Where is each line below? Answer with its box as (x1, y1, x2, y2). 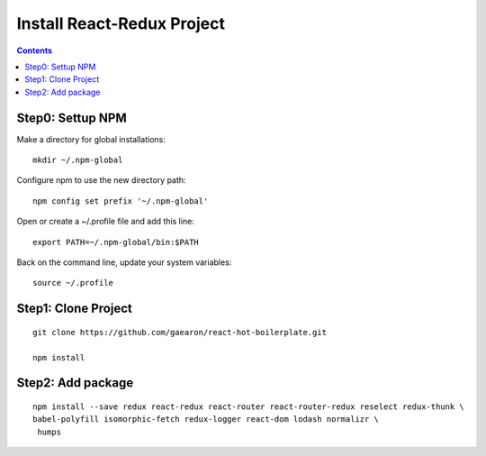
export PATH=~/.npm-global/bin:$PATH (32, 237, 200, 247)
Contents (16, 45, 53, 56)
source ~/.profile (32, 278, 114, 288)
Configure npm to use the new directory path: (16, 175, 186, 186)
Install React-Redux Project (16, 14, 225, 33)
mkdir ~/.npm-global (32, 155, 123, 166)
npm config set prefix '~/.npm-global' (32, 196, 209, 206)
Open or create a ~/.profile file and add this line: (16, 216, 195, 227)
